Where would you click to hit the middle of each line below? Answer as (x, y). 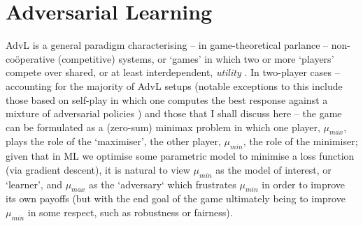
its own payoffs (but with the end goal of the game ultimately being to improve (176, 198)
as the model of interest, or (273, 169)
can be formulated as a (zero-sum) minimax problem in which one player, (163, 127)
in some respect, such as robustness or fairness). (130, 212)
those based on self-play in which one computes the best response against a (167, 99)
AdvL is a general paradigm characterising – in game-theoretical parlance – (167, 45)
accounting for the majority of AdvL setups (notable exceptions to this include (174, 85)
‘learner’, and (34, 184)
